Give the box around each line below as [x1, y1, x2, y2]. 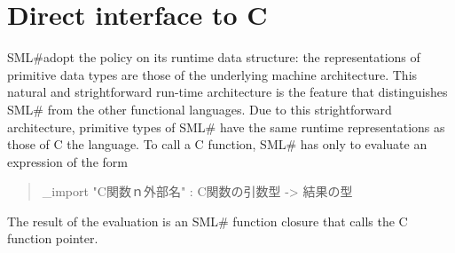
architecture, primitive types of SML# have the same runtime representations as [7, 117, 445, 136]
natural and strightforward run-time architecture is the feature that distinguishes [7, 83, 448, 101]
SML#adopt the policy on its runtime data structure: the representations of [7, 48, 420, 67]
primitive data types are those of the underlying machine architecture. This [7, 65, 418, 83]
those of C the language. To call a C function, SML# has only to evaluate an [7, 135, 428, 154]
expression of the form [7, 152, 128, 170]
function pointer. [7, 229, 98, 248]
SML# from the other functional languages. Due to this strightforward [7, 99, 392, 118]
